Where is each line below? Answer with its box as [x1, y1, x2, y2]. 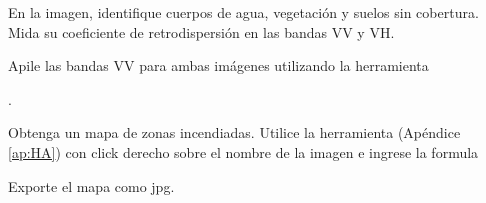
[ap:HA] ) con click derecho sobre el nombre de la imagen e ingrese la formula [8, 141, 479, 162]
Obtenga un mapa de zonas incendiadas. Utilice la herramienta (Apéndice [8, 122, 461, 143]
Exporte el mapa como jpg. [8, 175, 175, 196]
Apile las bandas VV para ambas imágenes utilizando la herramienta [8, 55, 429, 76]
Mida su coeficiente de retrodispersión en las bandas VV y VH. [8, 21, 395, 42]
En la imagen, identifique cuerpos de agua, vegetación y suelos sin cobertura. [8, 2, 479, 22]
